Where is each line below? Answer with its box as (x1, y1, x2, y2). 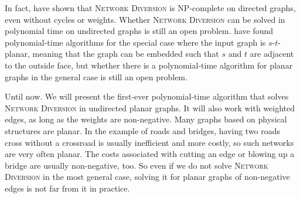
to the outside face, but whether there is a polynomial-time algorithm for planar (5, 59, 293, 71)
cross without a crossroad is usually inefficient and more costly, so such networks (5, 136, 294, 148)
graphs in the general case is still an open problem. (5, 70, 187, 83)
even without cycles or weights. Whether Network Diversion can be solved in (5, 13, 285, 25)
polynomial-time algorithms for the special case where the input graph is (5, 36, 266, 48)
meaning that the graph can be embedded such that (32, 47, 219, 60)
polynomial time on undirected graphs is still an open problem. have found (5, 25, 274, 37)
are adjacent (250, 47, 294, 60)
